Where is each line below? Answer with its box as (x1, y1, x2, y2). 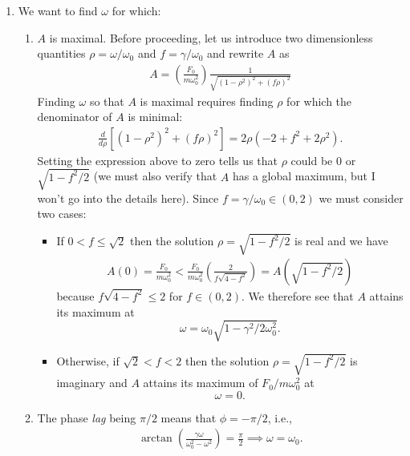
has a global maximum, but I (232, 167, 375, 184)
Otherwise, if (56, 352, 120, 369)
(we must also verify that (93, 167, 217, 184)
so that (89, 92, 124, 109)
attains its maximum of (143, 374, 258, 391)
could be (290, 151, 333, 168)
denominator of (37, 108, 112, 125)
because (56, 287, 95, 304)
